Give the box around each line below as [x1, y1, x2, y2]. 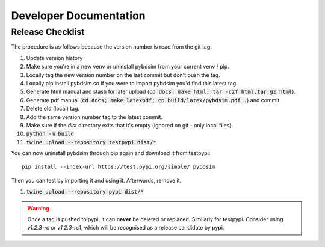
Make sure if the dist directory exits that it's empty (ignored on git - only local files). [26, 121, 234, 129]
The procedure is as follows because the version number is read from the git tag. [11, 43, 212, 50]
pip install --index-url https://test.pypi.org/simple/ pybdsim [22, 163, 216, 171]
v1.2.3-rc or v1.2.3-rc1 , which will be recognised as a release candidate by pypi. [27, 224, 224, 231]
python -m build [26, 130, 75, 138]
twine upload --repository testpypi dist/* [26, 139, 156, 145]
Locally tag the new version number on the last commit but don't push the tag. [26, 71, 221, 78]
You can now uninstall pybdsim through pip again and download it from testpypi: [11, 150, 211, 157]
